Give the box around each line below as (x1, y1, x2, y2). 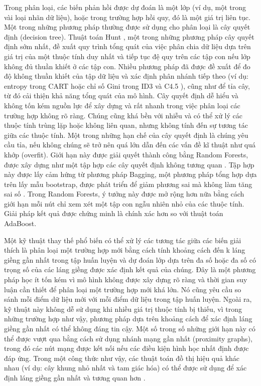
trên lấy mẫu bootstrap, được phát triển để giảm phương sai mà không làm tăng (4, 178, 252, 189)
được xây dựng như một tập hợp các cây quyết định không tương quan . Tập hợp (4, 159, 254, 169)
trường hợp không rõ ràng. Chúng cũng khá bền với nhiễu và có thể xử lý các (4, 110, 242, 120)
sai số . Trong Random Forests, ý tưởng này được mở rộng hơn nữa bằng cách (4, 188, 244, 199)
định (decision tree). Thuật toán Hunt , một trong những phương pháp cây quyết (4, 31, 254, 42)
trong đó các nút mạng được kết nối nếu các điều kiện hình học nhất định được (4, 343, 249, 353)
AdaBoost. (4, 218, 37, 229)
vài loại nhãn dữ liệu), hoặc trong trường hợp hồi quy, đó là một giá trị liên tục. (4, 12, 250, 22)
